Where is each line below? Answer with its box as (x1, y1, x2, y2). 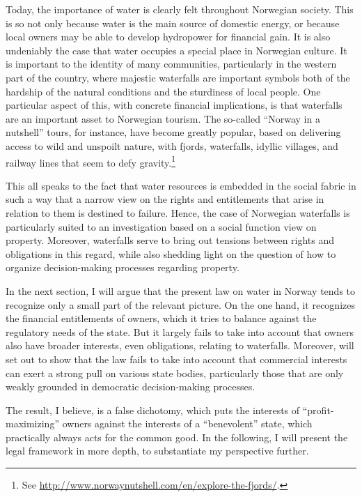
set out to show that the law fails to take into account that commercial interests (6, 351, 347, 366)
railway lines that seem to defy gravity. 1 (6, 153, 176, 169)
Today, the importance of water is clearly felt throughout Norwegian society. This (6, 2, 354, 16)
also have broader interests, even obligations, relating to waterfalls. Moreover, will (6, 338, 354, 353)
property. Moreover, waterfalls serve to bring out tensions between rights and (6, 233, 335, 247)
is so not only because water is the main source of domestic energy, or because (6, 15, 340, 30)
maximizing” (6, 416, 59, 431)
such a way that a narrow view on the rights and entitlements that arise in (6, 192, 324, 206)
